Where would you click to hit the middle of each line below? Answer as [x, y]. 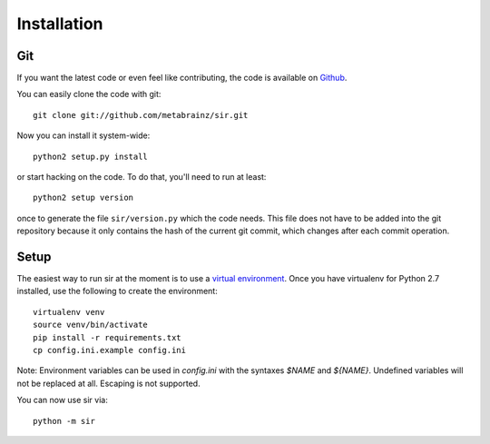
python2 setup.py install [91, 156]
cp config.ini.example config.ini [109, 350]
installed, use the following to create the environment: [117, 291]
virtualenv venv [69, 312]
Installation [60, 24]
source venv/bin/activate [91, 325]
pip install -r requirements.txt [107, 337]
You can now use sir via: [62, 400]
